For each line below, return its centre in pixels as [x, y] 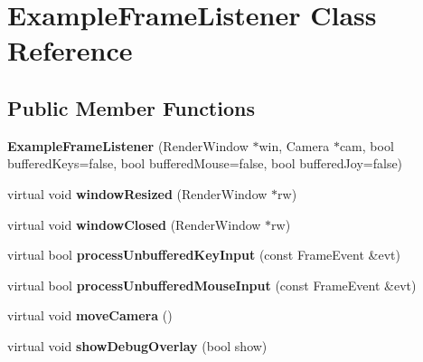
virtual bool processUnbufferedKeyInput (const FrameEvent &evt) [204, 255]
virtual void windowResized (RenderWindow [137, 193]
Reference [70, 50]
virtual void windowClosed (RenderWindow [134, 224]
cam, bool [367, 145]
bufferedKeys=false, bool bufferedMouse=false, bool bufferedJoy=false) [205, 163]
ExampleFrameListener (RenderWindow [128, 145]
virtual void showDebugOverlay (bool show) [137, 345]
